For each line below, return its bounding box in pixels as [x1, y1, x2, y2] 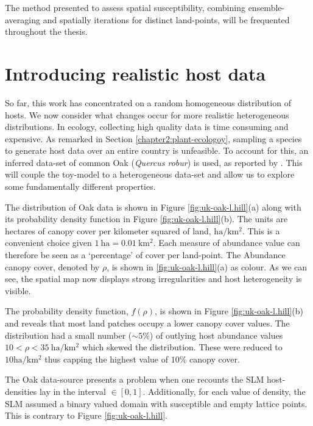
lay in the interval [39, 384, 106, 397]
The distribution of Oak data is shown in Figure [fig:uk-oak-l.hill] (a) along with [5, 200, 301, 213]
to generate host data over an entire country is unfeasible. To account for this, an [5, 144, 309, 157]
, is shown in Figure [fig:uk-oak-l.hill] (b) [155, 305, 303, 317]
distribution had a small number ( [5, 328, 132, 341]
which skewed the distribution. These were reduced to [82, 341, 283, 353]
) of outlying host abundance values [149, 328, 283, 341]
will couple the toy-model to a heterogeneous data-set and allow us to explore [5, 168, 295, 181]
